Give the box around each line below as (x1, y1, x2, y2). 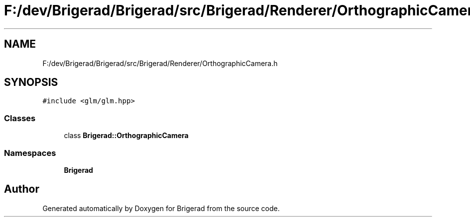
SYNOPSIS (4, 76, 58, 89)
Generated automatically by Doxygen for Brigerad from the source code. (42, 204, 280, 213)
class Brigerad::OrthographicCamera (64, 131, 189, 140)
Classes (4, 113, 36, 123)
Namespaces (4, 147, 56, 158)
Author (4, 183, 39, 196)
